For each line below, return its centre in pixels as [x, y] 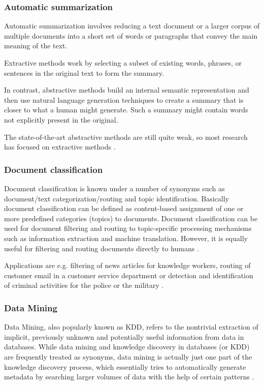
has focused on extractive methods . [60, 147]
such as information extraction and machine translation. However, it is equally [126, 238]
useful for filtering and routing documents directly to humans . [102, 248]
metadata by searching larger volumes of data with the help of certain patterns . [129, 377]
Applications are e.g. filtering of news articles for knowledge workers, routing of [127, 265]
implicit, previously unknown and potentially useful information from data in [124, 336]
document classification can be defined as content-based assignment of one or [124, 208]
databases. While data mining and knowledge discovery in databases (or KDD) [127, 347]
